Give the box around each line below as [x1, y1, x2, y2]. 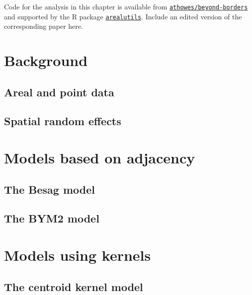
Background [4, 50, 88, 71]
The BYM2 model [4, 211, 99, 226]
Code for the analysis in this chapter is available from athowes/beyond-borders [4, 1, 248, 11]
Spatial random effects [4, 113, 121, 129]
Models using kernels [4, 244, 151, 265]
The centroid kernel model [4, 279, 143, 294]
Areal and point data [4, 84, 114, 99]
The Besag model [4, 181, 95, 197]
